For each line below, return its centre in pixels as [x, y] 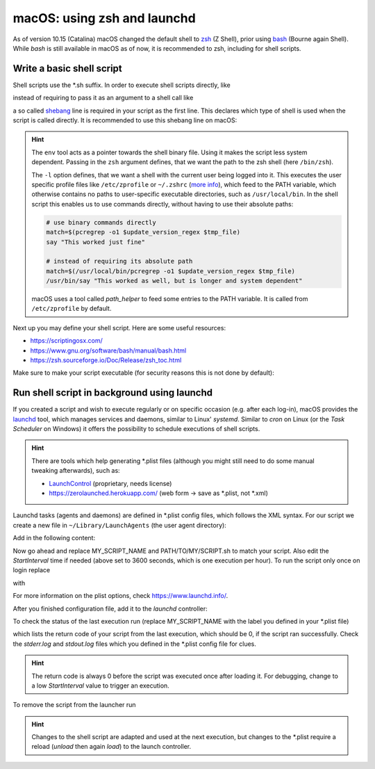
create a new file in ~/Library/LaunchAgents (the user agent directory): [120, 525]
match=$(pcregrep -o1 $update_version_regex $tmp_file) [143, 232]
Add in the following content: [54, 538]
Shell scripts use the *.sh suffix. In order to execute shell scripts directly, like [122, 85]
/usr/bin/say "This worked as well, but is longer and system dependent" [174, 281]
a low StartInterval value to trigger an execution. [100, 686]
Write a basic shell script [68, 68]
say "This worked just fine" [96, 242]
